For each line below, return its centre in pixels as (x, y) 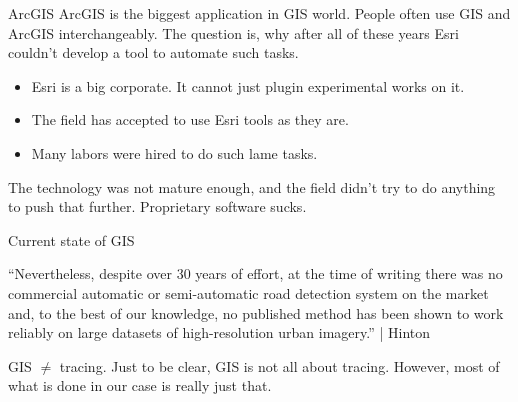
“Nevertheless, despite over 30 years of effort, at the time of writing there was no (255, 273)
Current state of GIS (71, 239)
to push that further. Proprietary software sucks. (157, 206)
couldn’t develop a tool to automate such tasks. (153, 52)
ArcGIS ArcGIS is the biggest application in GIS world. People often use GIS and (259, 13)
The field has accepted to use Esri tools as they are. (190, 119)
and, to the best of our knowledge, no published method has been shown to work (256, 312)
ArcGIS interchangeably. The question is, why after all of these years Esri (233, 32)
